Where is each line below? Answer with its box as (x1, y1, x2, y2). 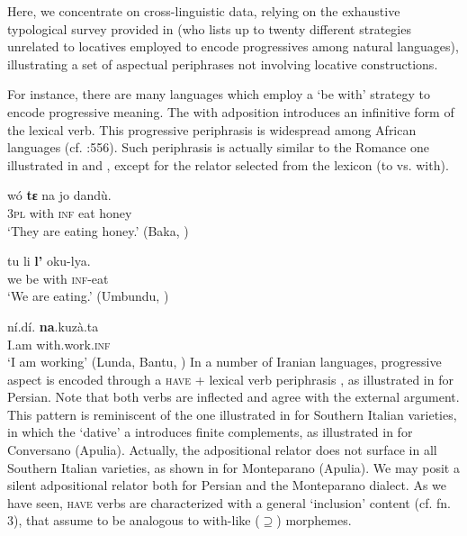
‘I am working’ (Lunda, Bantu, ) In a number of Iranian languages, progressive (7, 352, 442, 371)
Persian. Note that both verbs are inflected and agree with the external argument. (7, 387, 460, 406)
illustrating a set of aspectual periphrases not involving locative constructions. (7, 54, 438, 73)
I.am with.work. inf (7, 334, 111, 353)
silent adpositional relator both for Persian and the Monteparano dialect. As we (7, 476, 447, 495)
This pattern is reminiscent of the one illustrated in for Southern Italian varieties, (7, 404, 457, 423)
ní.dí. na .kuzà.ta (7, 316, 99, 335)
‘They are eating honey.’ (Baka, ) (7, 221, 189, 240)
